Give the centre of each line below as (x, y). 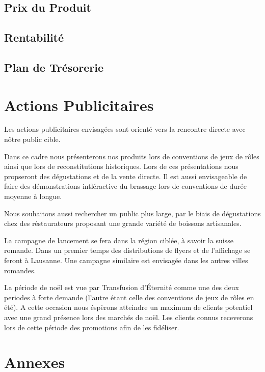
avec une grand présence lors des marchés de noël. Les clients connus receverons (129, 317)
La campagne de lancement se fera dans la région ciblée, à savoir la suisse (119, 240)
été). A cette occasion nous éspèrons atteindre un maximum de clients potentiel (128, 307)
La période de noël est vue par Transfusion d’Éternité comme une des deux (122, 287)
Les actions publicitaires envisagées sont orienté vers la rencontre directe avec (125, 129)
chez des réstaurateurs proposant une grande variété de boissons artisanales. (123, 223)
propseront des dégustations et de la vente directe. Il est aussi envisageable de (126, 176)
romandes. (20, 270)
